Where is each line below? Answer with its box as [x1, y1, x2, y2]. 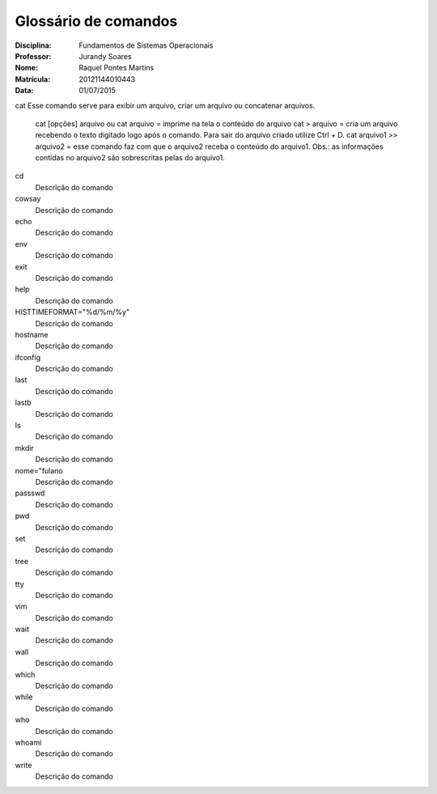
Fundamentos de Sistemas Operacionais [78, 40, 214, 50]
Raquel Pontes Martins [78, 63, 155, 73]
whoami [15, 737, 42, 747]
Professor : [15, 51, 52, 61]
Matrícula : [15, 74, 51, 84]
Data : [15, 86, 34, 96]
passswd [15, 488, 45, 498]
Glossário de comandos [15, 12, 178, 30]
